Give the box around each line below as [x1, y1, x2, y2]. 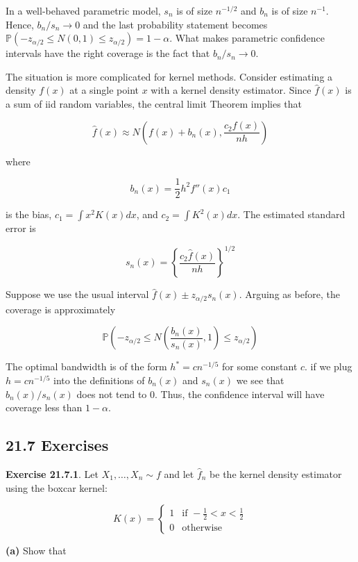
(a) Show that [6, 543, 67, 558]
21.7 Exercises [6, 434, 109, 456]
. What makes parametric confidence [169, 31, 325, 45]
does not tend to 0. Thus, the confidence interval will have [76, 386, 325, 401]
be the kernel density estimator [210, 466, 342, 481]
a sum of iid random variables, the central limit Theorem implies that [6, 96, 302, 110]
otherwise [182, 523, 223, 534]
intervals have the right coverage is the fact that [6, 46, 210, 60]
